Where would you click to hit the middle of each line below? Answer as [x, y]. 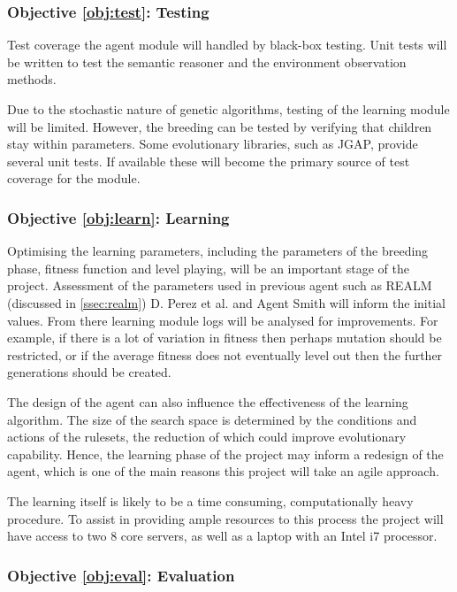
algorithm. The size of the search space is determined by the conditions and [212, 419]
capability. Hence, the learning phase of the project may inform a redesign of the [225, 454]
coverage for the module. [74, 178]
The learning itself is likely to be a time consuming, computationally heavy [210, 500]
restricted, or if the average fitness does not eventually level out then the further [225, 354]
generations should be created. [89, 372]
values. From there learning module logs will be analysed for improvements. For [223, 320]
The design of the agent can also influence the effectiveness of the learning [208, 401]
